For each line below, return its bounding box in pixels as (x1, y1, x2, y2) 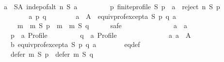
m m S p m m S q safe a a (17, 20, 188, 31)
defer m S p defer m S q (10, 48, 94, 59)
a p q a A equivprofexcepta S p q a (29, 11, 176, 21)
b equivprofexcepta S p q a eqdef (10, 39, 140, 49)
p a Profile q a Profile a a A (10, 30, 191, 40)
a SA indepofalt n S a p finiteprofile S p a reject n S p (3, 1, 220, 11)
